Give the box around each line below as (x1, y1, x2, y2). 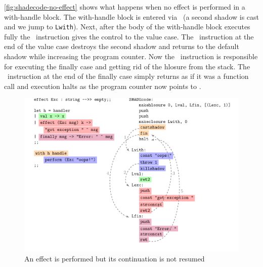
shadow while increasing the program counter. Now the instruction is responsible (4, 51, 258, 62)
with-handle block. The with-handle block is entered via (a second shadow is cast (4, 11, 259, 22)
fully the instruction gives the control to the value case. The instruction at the (4, 31, 254, 41)
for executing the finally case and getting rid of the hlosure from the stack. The (4, 61, 250, 71)
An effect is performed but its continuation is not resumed (24, 253, 205, 263)
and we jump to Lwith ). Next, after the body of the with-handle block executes (4, 21, 250, 32)
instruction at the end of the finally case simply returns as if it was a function (7, 71, 249, 81)
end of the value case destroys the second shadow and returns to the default (4, 41, 239, 52)
